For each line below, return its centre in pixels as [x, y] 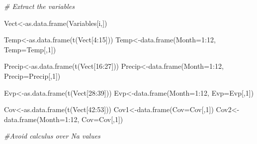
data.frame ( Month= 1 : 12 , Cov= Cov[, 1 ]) [64, 119]
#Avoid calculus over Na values [52, 136]
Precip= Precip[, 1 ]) [32, 75]
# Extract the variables [39, 6]
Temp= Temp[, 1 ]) [30, 49]
